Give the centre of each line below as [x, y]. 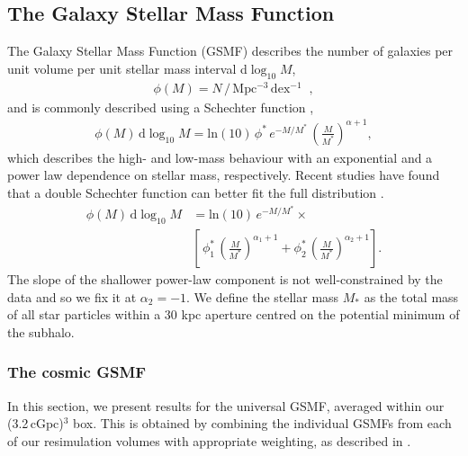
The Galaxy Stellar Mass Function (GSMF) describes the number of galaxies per [230, 51]
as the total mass [411, 296]
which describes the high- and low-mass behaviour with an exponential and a [220, 157]
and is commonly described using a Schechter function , [161, 107]
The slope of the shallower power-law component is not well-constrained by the [225, 279]
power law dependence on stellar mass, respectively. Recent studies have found [224, 175]
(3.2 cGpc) [36, 423]
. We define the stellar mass [263, 296]
